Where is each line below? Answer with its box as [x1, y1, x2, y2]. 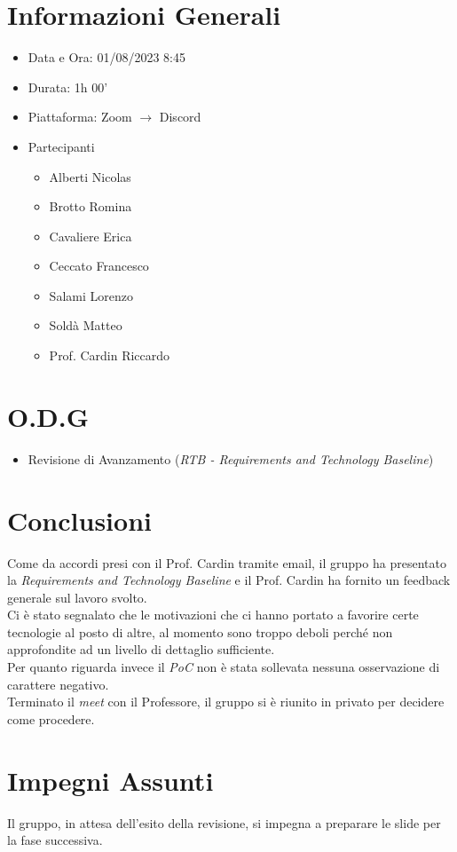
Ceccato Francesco [49, 256, 149, 275]
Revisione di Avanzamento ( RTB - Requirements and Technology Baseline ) [28, 449, 434, 468]
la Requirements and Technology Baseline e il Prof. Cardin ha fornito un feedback [7, 571, 451, 589]
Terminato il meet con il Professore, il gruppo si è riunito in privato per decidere [7, 692, 445, 711]
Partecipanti [28, 137, 95, 155]
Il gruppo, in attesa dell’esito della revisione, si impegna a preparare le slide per [7, 813, 441, 832]
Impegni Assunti [7, 761, 214, 798]
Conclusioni [7, 501, 152, 538]
